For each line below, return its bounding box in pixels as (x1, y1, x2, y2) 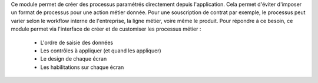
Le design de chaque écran (40, 55, 107, 62)
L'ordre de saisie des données (40, 39, 114, 46)
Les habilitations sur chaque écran (40, 64, 124, 71)
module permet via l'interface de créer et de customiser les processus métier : (11, 25, 201, 32)
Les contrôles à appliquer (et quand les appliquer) (40, 47, 161, 54)
